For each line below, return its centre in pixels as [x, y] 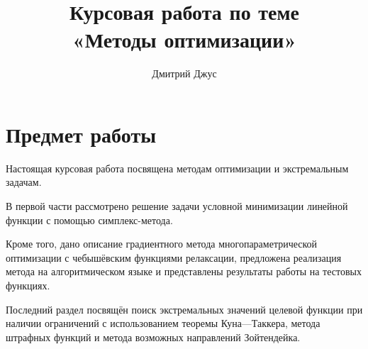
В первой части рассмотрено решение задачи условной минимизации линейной [177, 206]
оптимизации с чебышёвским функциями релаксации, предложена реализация [174, 257]
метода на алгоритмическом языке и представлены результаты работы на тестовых [184, 271]
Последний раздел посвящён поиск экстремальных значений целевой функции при [184, 309]
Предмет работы [81, 134]
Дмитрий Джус [184, 73]
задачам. [24, 182]
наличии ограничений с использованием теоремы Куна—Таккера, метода [163, 323]
